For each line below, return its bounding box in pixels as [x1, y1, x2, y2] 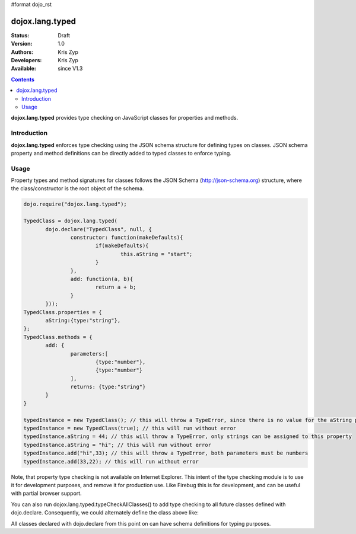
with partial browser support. [11, 490, 82, 497]
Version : [11, 40, 33, 47]
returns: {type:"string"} [70, 383, 146, 391]
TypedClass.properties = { [23, 309, 102, 315]
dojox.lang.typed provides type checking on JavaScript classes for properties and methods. [11, 114, 239, 121]
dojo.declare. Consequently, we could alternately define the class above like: [11, 509, 199, 516]
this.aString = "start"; [120, 251, 193, 257]
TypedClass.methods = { [23, 334, 93, 340]
